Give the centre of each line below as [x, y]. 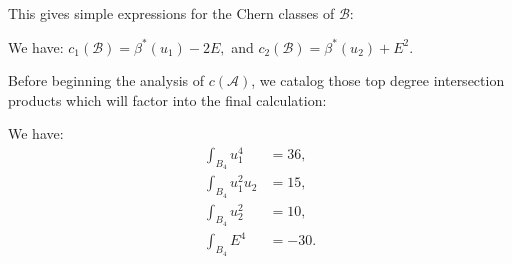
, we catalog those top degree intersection [378, 80]
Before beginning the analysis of [106, 80]
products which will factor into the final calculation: [167, 99]
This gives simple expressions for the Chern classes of [171, 13]
